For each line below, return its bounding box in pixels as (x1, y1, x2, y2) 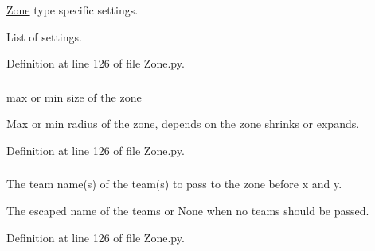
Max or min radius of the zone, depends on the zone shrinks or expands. (6, 115, 360, 132)
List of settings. (6, 28, 82, 44)
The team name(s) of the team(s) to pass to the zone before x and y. (6, 176, 342, 192)
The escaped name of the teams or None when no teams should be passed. (6, 203, 369, 218)
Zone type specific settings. (6, 2, 139, 17)
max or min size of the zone (6, 88, 142, 105)
